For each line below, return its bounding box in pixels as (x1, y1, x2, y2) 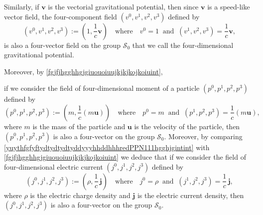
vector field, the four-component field (4, 11, 117, 21)
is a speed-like (207, 1, 250, 11)
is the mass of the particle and (32, 121, 126, 131)
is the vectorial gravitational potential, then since (48, 1, 199, 11)
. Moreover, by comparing (164, 131, 243, 141)
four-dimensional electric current (4, 161, 103, 172)
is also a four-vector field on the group (4, 39, 121, 50)
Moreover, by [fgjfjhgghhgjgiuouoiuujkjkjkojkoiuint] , (4, 66, 163, 76)
